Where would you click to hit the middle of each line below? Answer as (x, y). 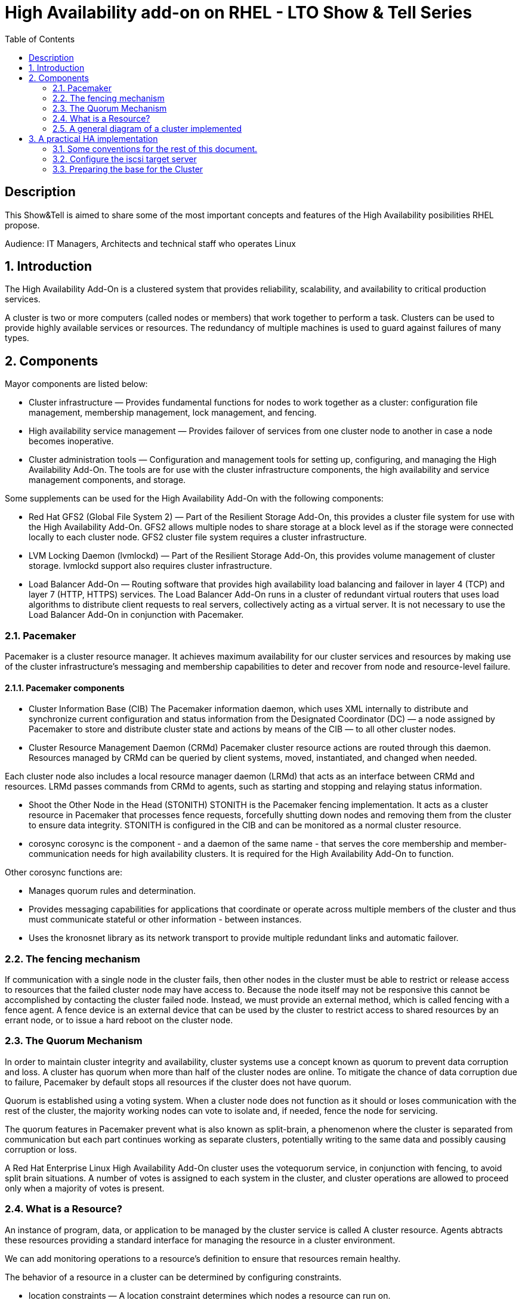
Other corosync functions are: (64, 872)
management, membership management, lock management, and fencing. (173, 413)
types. (17, 338)
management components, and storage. (107, 480)
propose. (22, 225)
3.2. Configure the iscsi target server (125, 159)
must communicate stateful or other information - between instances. (165, 920)
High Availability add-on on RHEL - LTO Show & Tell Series (239, 13)
